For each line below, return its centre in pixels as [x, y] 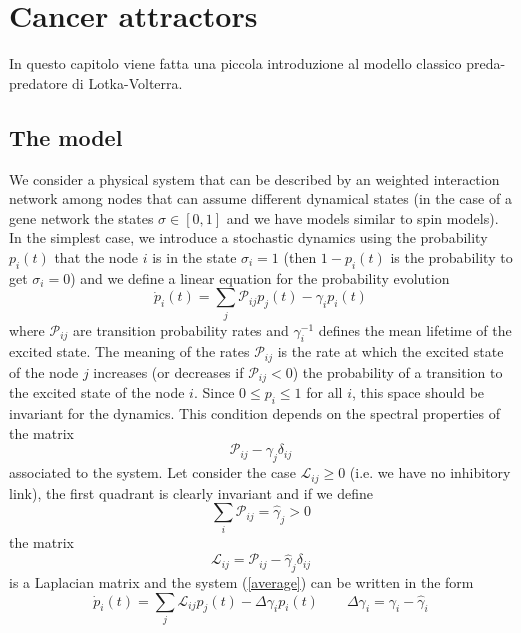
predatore [38, 82]
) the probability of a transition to [397, 371]
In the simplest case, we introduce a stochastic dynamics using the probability [248, 237]
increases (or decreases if [168, 371]
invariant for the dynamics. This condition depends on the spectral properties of [255, 413]
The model [66, 136]
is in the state [194, 256]
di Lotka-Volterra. [127, 82]
